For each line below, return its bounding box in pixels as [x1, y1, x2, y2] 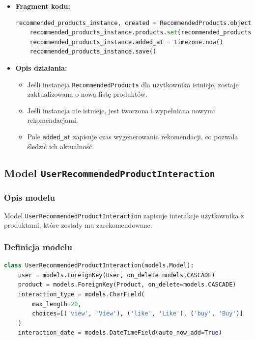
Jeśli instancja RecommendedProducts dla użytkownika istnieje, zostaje [27, 79, 239, 89]
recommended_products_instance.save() [29, 48, 157, 55]
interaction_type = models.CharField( [18, 291, 145, 298]
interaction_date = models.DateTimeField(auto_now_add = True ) [18, 329, 222, 337]
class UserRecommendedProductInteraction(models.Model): [4, 262, 194, 269]
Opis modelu [4, 191, 55, 203]
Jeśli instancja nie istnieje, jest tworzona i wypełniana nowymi [27, 105, 215, 115]
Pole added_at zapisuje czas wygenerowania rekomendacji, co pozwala [27, 131, 238, 141]
